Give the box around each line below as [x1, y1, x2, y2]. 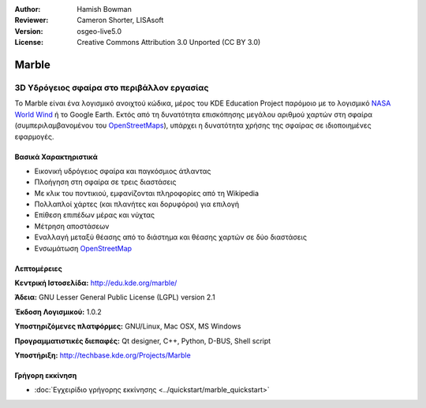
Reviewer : [14, 16, 49, 25]
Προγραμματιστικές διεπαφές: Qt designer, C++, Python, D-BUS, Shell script [14, 336, 271, 346]
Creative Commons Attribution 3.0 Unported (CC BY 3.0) [77, 38, 261, 47]
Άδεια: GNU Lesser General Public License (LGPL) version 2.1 [14, 292, 216, 302]
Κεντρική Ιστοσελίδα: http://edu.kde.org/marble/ [14, 278, 177, 287]
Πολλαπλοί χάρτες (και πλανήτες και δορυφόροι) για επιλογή [34, 199, 240, 209]
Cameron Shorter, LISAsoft [77, 16, 164, 25]
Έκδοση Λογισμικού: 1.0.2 [14, 307, 102, 317]
